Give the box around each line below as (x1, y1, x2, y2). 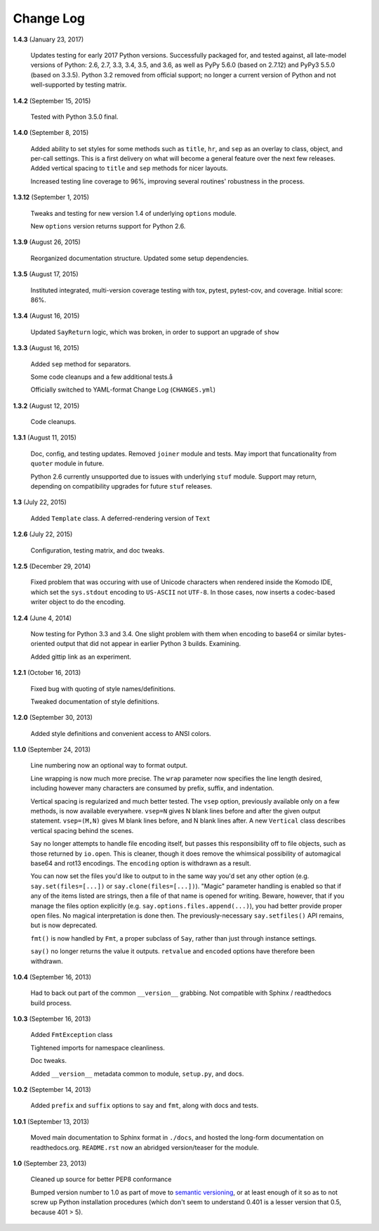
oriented (30, 640, 55, 648)
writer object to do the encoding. (30, 598, 126, 606)
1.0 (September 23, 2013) (13, 1159, 87, 1167)
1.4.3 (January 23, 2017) (13, 35, 84, 44)
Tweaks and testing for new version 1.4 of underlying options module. (30, 209, 237, 217)
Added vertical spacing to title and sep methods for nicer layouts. (30, 164, 228, 172)
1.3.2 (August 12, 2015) (13, 401, 80, 410)
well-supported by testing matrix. (30, 81, 127, 89)
